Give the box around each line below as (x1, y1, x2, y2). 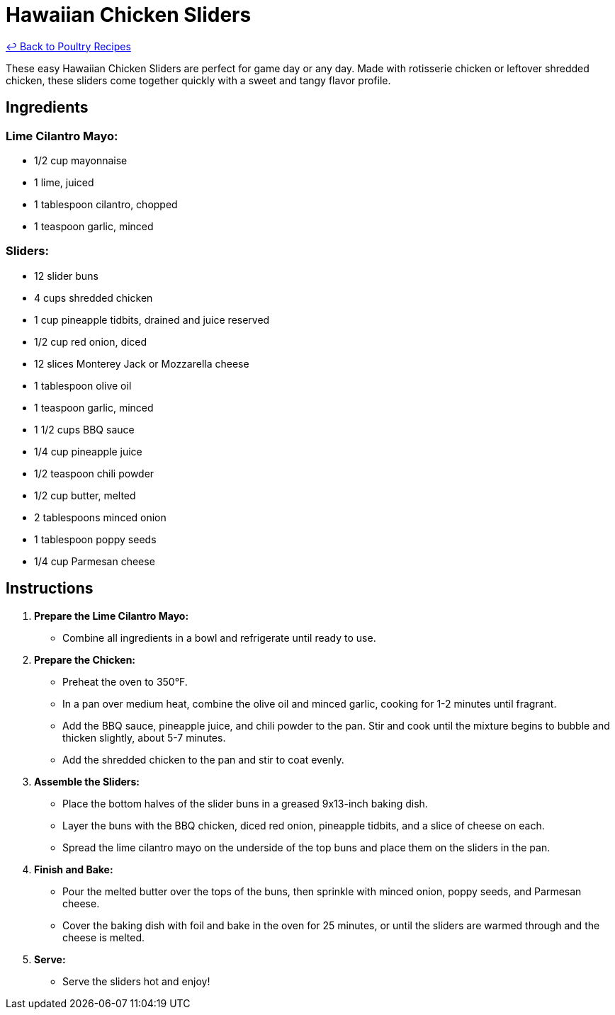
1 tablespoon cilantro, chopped (34, 198, 178, 210)
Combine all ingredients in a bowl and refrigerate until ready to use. (62, 631, 376, 644)
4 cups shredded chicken (34, 291, 153, 304)
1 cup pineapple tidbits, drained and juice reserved (34, 313, 270, 326)
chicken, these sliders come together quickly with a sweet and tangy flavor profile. (6, 74, 391, 86)
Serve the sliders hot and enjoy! (62, 975, 210, 987)
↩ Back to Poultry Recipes (6, 40, 131, 52)
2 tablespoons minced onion (34, 511, 167, 523)
